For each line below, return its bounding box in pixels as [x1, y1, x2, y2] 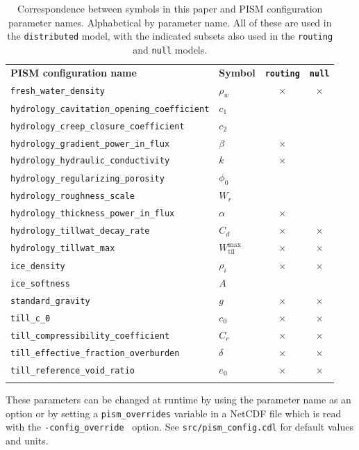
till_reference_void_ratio [10, 365, 135, 376]
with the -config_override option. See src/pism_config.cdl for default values [6, 419, 353, 434]
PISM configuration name [10, 65, 137, 79]
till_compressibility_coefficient [10, 330, 170, 341]
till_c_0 [10, 313, 51, 323]
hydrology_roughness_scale [10, 191, 135, 202]
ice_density [10, 261, 65, 271]
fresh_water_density [10, 86, 106, 97]
